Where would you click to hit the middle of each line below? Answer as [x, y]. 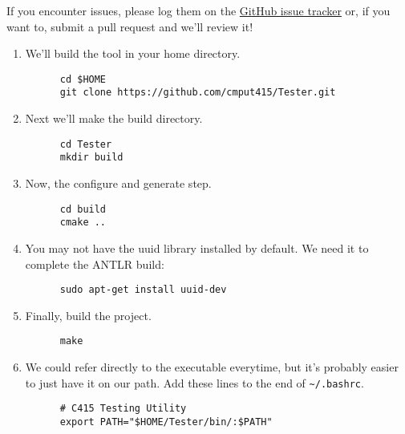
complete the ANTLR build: [95, 264]
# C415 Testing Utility [123, 409]
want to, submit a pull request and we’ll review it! [130, 26]
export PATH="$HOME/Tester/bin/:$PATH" [166, 422]
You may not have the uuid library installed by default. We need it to [197, 247]
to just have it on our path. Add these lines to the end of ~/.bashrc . [194, 382]
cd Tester [86, 144]
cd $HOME [83, 79]
